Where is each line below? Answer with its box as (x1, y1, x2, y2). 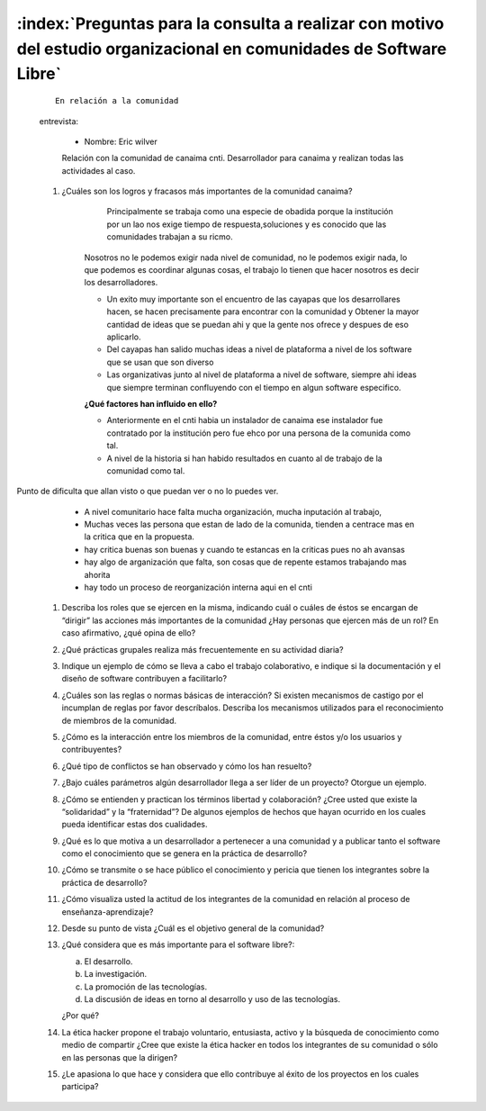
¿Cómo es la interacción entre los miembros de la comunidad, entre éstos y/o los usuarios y (61, 731, 402, 742)
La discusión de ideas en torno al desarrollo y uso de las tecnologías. (84, 993, 341, 1004)
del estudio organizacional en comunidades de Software (16, 39, 447, 59)
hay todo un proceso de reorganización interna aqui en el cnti (84, 582, 312, 593)
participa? (61, 1081, 99, 1092)
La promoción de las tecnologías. (84, 981, 207, 992)
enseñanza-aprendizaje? (61, 906, 154, 917)
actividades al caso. (61, 165, 136, 176)
